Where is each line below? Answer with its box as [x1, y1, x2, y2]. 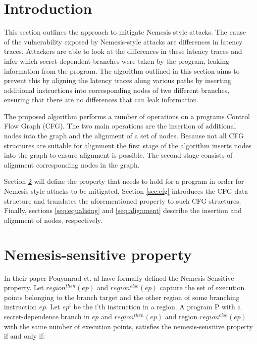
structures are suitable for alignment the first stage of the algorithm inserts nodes [4, 140, 252, 150]
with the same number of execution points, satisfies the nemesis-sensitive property [4, 321, 253, 331]
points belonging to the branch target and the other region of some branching [4, 292, 240, 302]
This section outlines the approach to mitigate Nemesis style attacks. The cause [4, 27, 246, 37]
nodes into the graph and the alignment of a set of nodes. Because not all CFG [4, 130, 244, 141]
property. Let [4, 282, 44, 293]
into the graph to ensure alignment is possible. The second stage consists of [4, 150, 233, 160]
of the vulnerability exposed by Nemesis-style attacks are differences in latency [4, 36, 243, 46]
